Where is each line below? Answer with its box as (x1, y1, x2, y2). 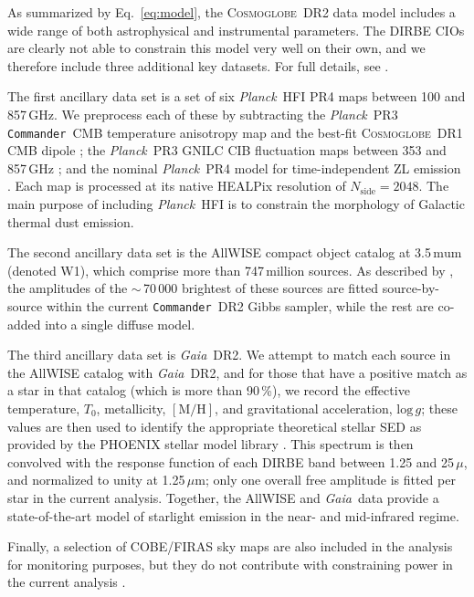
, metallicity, (96, 399, 166, 417)
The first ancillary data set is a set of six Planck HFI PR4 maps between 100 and (7, 87, 466, 106)
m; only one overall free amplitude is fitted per (195, 470, 456, 489)
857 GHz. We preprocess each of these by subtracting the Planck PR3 (7, 104, 398, 123)
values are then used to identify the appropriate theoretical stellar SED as (7, 416, 422, 435)
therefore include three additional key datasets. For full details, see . (7, 56, 389, 75)
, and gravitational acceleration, (215, 399, 393, 417)
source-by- (382, 278, 440, 298)
